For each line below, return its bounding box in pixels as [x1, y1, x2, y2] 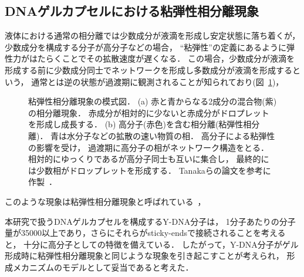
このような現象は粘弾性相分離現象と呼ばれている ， [5, 195, 206, 207]
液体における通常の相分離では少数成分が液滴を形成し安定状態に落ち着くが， [5, 29, 300, 42]
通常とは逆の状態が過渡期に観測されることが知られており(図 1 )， [31, 75, 284, 87]
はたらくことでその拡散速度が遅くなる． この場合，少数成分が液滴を [29, 52, 295, 65]
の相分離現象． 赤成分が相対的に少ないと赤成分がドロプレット [28, 106, 269, 119]
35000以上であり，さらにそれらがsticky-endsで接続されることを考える [21, 227, 286, 239]
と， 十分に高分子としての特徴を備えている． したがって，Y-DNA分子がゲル [5, 238, 299, 250]
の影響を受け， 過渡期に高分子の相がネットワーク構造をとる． [28, 141, 269, 153]
